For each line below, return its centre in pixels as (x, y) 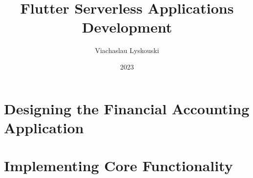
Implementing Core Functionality (118, 166)
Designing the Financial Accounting (127, 108)
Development (127, 27)
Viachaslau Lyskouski (127, 50)
